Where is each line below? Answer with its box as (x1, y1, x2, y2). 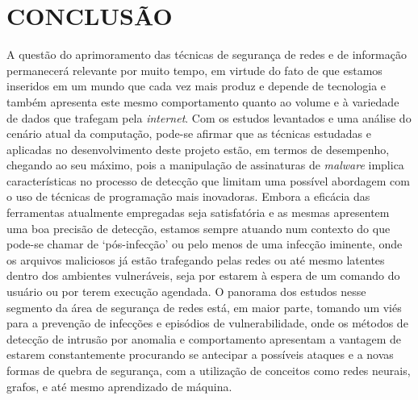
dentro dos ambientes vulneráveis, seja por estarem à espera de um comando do (6, 267, 400, 284)
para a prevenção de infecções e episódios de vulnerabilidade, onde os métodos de (6, 315, 408, 331)
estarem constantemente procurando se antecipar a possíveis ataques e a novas (6, 346, 394, 363)
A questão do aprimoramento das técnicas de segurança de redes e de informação (6, 46, 407, 63)
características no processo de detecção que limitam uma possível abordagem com (6, 172, 410, 189)
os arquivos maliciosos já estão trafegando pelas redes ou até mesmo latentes (6, 251, 385, 268)
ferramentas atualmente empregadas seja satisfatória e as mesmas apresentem (6, 204, 390, 221)
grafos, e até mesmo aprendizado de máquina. (6, 377, 232, 394)
